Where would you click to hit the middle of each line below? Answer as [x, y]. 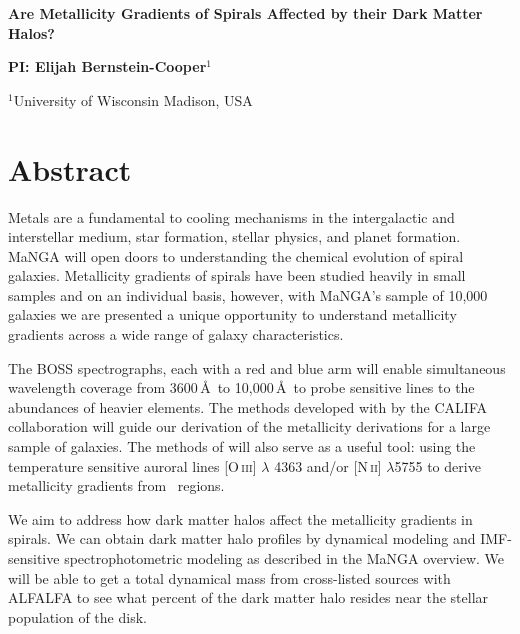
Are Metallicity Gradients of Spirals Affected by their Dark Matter [245, 13]
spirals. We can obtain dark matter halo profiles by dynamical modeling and [242, 538]
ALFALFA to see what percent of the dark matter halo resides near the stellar [248, 597]
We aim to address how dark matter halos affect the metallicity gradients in [240, 518]
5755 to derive [437, 465]
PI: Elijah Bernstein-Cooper [107, 66]
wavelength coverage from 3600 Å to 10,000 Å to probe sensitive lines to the [241, 387]
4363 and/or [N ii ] [328, 465]
